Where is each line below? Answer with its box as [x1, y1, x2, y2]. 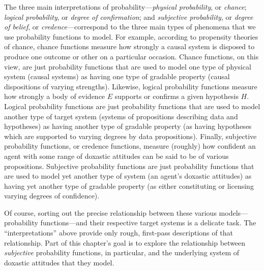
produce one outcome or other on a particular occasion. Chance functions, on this [4, 51, 259, 61]
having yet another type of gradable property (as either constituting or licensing [4, 180, 254, 191]
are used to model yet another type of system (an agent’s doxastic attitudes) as [4, 171, 252, 181]
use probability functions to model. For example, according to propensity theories [4, 31, 258, 42]
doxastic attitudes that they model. [4, 257, 114, 267]
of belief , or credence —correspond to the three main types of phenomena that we [4, 21, 256, 32]
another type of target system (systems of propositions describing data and [4, 111, 238, 121]
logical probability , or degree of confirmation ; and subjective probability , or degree [4, 11, 253, 22]
